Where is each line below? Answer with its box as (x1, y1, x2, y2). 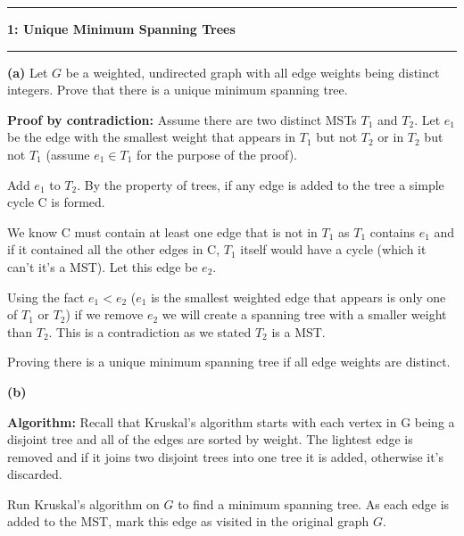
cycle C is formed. (7, 193, 105, 211)
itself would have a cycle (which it (240, 240, 427, 259)
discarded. (7, 465, 62, 483)
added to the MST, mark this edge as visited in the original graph (7, 512, 369, 531)
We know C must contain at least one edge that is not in (7, 222, 318, 241)
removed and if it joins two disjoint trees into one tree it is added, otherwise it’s (7, 447, 444, 466)
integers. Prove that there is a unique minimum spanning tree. (7, 80, 348, 99)
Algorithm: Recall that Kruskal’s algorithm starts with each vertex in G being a (7, 412, 455, 431)
